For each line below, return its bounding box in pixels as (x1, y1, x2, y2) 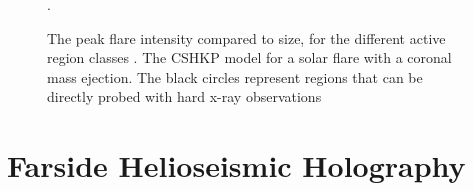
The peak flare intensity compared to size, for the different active (47, 27, 446, 48)
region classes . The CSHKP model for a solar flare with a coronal (47, 47, 452, 68)
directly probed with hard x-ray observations (47, 86, 322, 107)
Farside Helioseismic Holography (7, 145, 466, 186)
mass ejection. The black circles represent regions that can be (47, 66, 423, 87)
